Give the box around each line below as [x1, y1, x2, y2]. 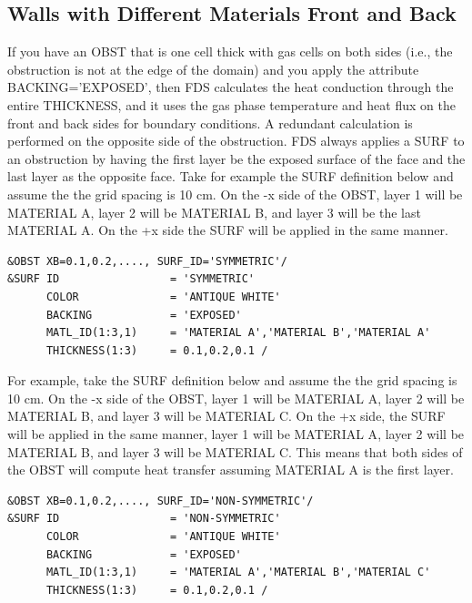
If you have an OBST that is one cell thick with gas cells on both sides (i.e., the [7, 42, 453, 61]
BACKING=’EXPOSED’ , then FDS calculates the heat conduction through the [7, 77, 454, 97]
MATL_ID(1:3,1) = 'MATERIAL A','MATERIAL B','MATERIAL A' [45, 326, 431, 340]
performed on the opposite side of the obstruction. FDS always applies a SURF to [7, 131, 465, 150]
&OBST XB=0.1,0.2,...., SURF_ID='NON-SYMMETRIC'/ [7, 494, 314, 507]
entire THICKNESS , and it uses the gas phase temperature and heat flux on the [7, 95, 456, 114]
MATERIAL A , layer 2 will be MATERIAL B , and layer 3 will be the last [7, 202, 421, 221]
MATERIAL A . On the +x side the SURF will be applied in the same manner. [7, 220, 448, 240]
